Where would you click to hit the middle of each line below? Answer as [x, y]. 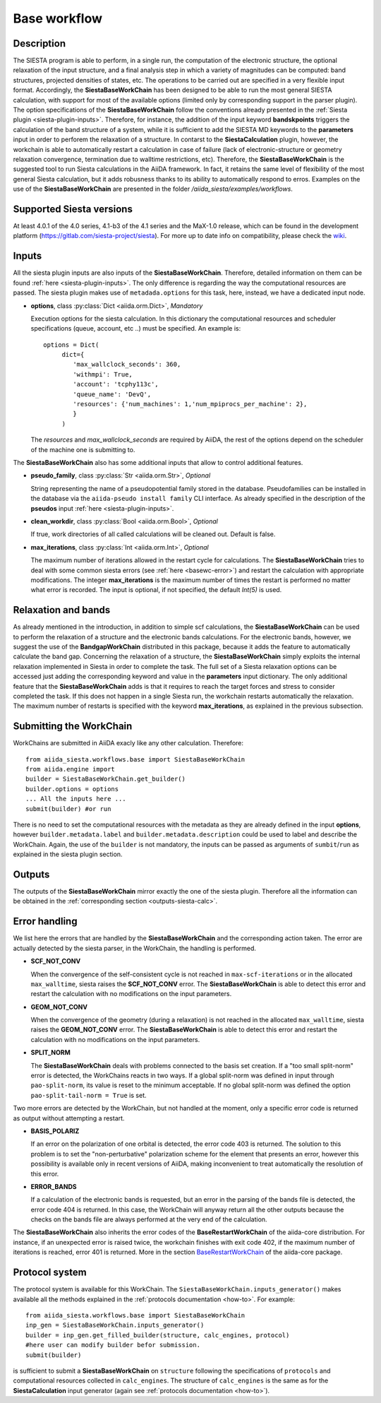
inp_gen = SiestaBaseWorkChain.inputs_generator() [115, 1325]
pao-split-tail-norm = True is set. [89, 1095]
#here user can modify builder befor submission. [113, 1345]
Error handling [45, 922]
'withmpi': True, [103, 374]
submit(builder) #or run [68, 809]
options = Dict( [71, 345]
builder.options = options [72, 789]
